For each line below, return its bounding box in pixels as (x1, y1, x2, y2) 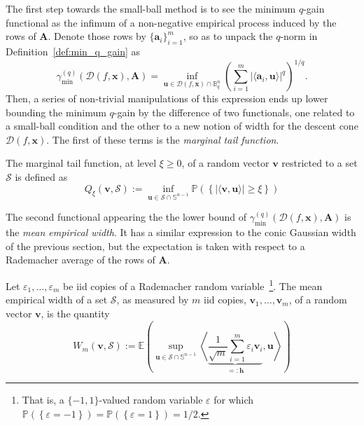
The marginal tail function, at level (6, 156, 157, 170)
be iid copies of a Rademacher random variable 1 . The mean (63, 277, 323, 293)
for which (213, 392, 254, 407)
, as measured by (116, 292, 189, 307)
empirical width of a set (6, 292, 108, 307)
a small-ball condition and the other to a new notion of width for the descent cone (6, 118, 358, 133)
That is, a (22, 392, 64, 407)
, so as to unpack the (183, 29, 273, 43)
